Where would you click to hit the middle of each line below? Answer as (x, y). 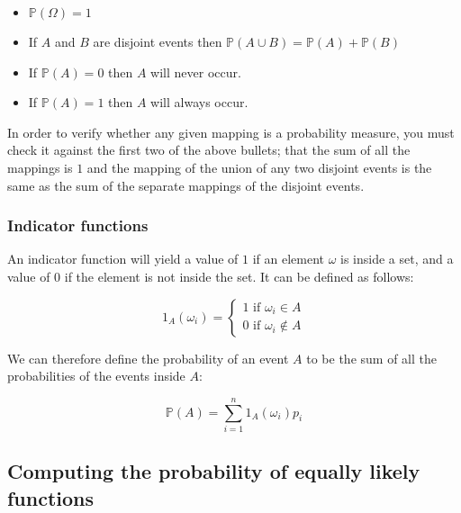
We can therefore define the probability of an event (148, 358)
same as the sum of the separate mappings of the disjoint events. (186, 185)
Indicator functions (78, 225)
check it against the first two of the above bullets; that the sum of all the (209, 150)
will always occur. (199, 102)
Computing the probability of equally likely (214, 471)
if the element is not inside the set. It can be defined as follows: (239, 276)
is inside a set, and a (397, 259)
